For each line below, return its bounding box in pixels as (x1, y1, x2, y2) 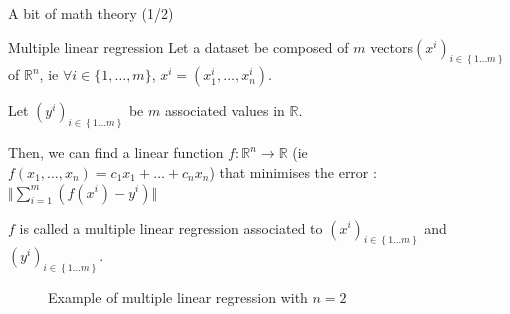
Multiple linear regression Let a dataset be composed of (8, 36, 349, 57)
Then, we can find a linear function (8, 142, 224, 163)
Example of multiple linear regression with (48, 287, 308, 308)
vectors (370, 36, 414, 57)
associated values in (164, 100, 285, 121)
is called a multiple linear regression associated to (19, 217, 323, 238)
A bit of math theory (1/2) (8, 3, 174, 23)
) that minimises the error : (209, 161, 377, 182)
